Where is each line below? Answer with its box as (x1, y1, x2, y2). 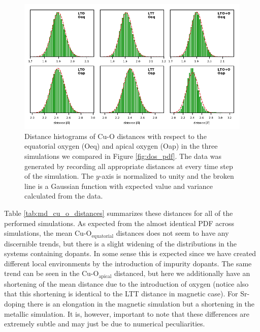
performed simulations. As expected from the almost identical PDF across (4, 217, 235, 228)
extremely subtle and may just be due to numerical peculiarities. (4, 318, 205, 329)
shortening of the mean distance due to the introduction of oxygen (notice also (4, 278, 249, 289)
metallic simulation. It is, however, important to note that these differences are (4, 308, 250, 319)
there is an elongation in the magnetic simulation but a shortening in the (27, 298, 255, 309)
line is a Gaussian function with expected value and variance (24, 180, 213, 191)
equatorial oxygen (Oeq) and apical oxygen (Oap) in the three (24, 141, 218, 151)
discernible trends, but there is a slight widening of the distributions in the (4, 238, 237, 248)
